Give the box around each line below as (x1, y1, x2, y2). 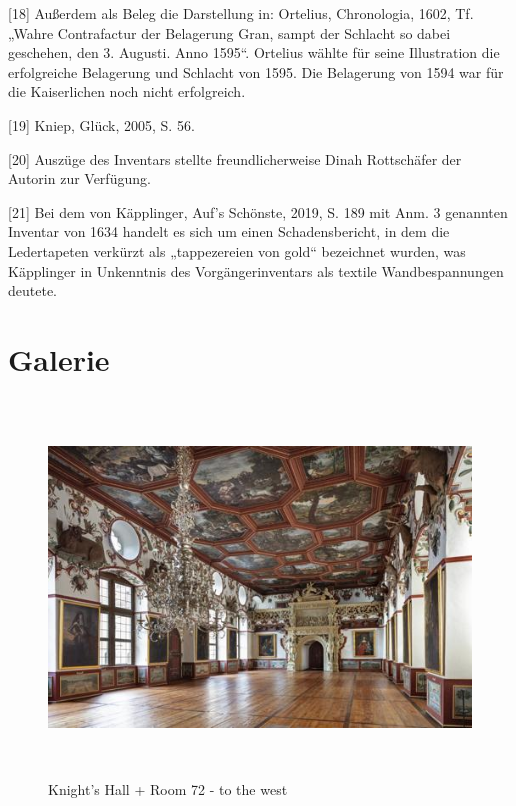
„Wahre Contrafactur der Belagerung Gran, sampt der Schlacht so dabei (8, 22, 451, 43)
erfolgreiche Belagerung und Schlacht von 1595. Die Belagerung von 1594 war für (8, 61, 504, 82)
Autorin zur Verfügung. (8, 168, 151, 189)
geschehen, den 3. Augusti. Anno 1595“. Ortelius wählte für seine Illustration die (8, 42, 500, 63)
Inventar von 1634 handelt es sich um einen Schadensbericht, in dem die (8, 221, 450, 242)
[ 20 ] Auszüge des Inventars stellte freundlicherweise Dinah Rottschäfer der (8, 148, 462, 169)
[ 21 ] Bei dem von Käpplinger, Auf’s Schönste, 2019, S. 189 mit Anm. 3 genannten (8, 201, 508, 222)
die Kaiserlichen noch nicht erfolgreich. (8, 81, 246, 102)
